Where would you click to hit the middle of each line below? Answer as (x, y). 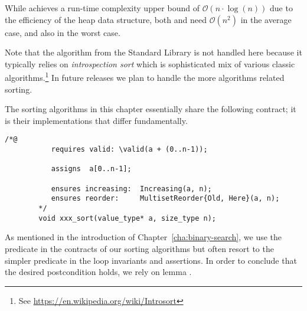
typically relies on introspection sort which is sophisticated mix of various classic (150, 63)
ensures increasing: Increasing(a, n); (131, 189)
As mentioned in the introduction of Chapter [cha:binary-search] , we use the (143, 237)
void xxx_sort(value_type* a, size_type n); (127, 218)
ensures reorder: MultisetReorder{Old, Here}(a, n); (165, 199)
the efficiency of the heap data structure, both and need (106, 19)
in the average (266, 19)
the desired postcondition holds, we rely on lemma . (98, 272)
